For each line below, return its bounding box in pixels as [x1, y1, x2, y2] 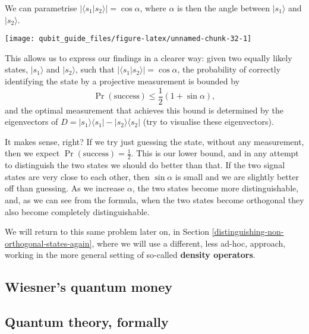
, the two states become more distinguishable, [133, 182, 299, 194]
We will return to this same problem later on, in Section [5, 225, 210, 238]
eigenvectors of [5, 115, 58, 128]
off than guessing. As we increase [5, 182, 125, 194]
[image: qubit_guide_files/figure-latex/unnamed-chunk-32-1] [5, 34, 252, 43]
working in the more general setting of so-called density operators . [5, 248, 256, 261]
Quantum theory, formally [5, 313, 169, 331]
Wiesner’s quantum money [5, 278, 173, 296]
